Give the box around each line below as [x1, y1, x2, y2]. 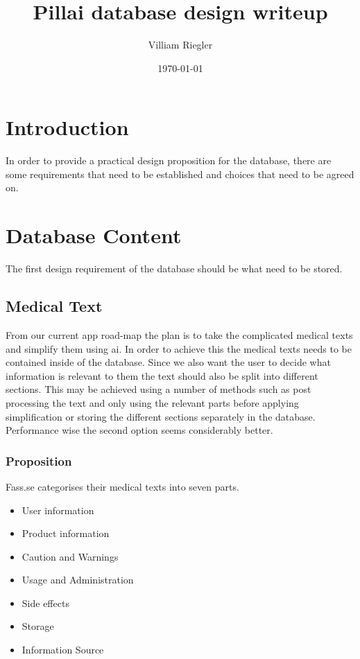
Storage [22, 619, 54, 633]
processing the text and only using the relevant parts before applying [6, 395, 299, 410]
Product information [22, 526, 110, 541]
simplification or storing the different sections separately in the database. [6, 409, 316, 423]
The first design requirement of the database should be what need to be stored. [6, 261, 343, 276]
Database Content [6, 221, 182, 249]
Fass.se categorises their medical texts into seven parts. [6, 479, 239, 493]
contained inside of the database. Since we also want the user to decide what [6, 355, 331, 369]
